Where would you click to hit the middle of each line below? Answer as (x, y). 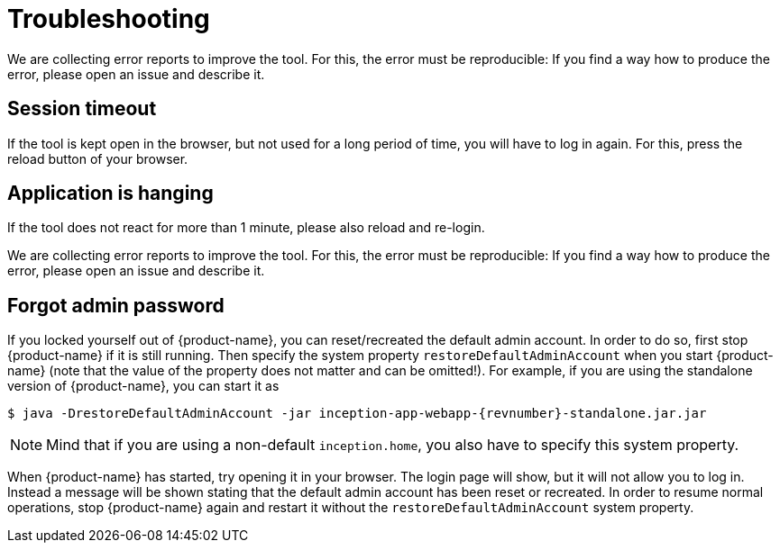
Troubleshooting (109, 19)
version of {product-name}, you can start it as (143, 386)
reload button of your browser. (98, 158)
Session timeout (82, 109)
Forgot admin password (116, 305)
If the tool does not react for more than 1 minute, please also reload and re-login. (246, 228)
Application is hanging (110, 194)
